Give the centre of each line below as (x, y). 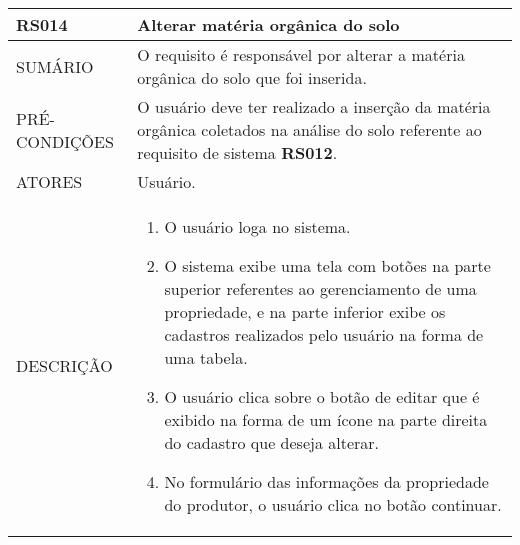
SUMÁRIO (55, 66)
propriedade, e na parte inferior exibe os (305, 311)
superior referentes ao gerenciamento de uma (320, 288)
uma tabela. (206, 357)
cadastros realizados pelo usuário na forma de (324, 334)
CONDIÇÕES (65, 141)
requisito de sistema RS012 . (237, 152)
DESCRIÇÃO (64, 365)
